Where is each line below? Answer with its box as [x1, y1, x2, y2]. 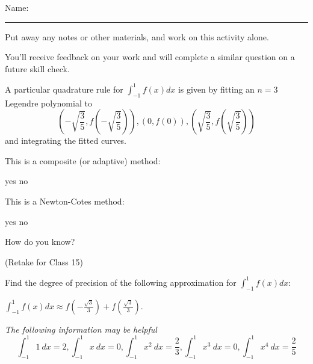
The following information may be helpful [5, 322, 157, 335]
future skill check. [5, 62, 70, 75]
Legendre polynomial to [5, 96, 92, 109]
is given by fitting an [178, 82, 255, 95]
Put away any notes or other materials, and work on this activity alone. [5, 30, 269, 43]
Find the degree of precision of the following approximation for [5, 276, 237, 288]
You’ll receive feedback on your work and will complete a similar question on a [5, 51, 295, 63]
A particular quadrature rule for [5, 82, 123, 95]
